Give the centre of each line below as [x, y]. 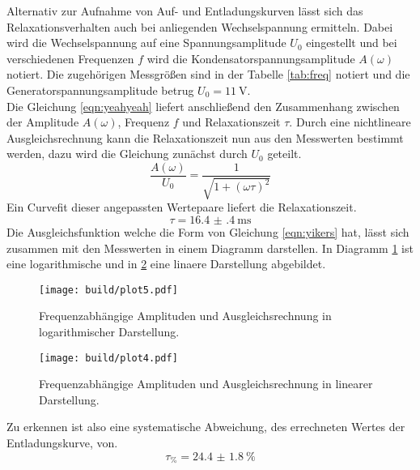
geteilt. [284, 154]
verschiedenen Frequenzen [70, 58]
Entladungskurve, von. [62, 443]
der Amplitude [43, 122]
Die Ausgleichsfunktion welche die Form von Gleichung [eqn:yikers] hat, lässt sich [208, 231]
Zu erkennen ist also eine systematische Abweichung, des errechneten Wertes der [206, 427]
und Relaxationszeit [231, 122]
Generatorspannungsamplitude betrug [100, 90]
